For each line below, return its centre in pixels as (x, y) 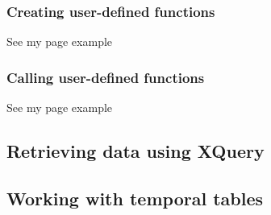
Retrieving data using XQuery (135, 151)
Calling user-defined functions (106, 77)
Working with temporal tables (135, 198)
